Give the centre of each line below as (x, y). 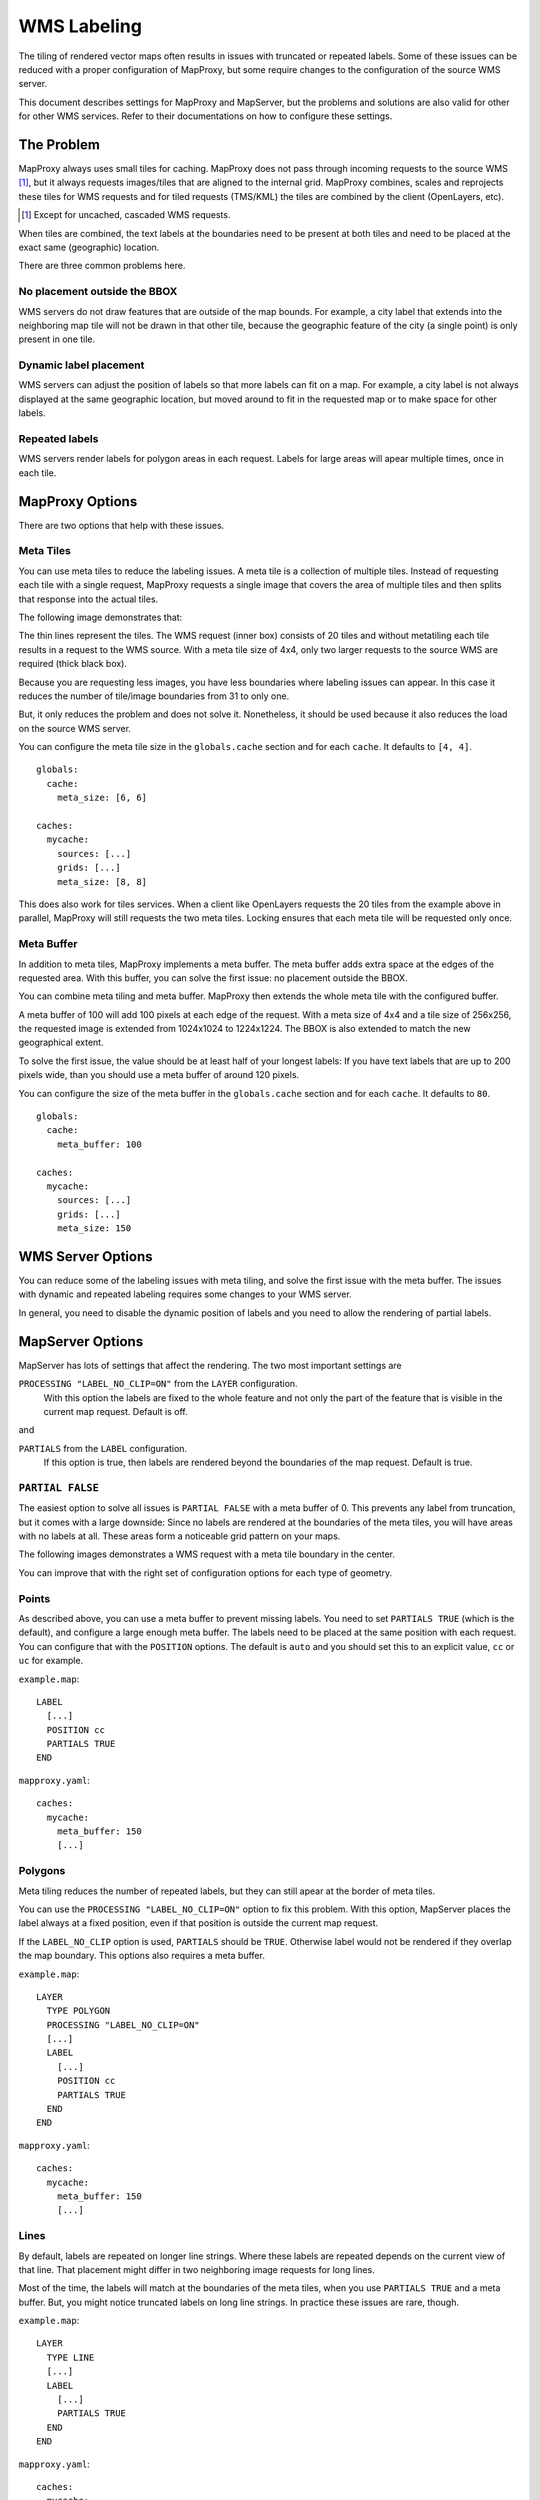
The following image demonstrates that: (100, 617)
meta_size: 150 (94, 1228)
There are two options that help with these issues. (121, 525)
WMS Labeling (80, 26)
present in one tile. (57, 339)
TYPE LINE (70, 2357)
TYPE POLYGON (78, 2011)
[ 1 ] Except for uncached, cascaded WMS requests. (126, 215)
